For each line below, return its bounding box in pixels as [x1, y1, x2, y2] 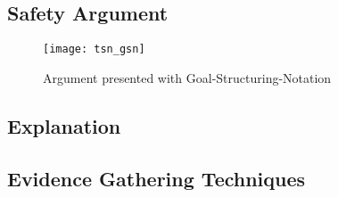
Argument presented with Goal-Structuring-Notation [43, 68, 332, 86]
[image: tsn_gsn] [43, 43, 145, 56]
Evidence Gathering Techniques [7, 164, 306, 192]
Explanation [7, 111, 121, 139]
